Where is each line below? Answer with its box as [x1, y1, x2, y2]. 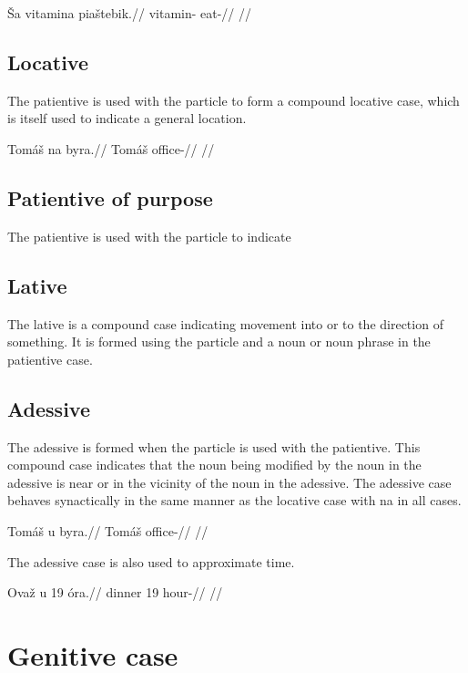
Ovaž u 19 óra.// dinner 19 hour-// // [7, 583, 223, 602]
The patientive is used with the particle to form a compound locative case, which [7, 90, 460, 109]
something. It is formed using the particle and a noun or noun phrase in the [7, 332, 431, 351]
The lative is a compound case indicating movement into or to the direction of [7, 314, 443, 333]
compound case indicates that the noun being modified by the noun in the [7, 455, 422, 474]
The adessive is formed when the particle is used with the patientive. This [7, 437, 421, 456]
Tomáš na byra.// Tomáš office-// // [7, 139, 215, 158]
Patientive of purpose [7, 183, 213, 212]
